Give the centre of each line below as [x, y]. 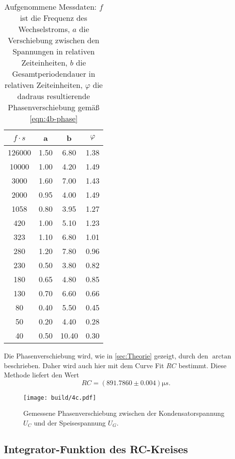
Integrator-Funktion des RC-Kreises [96, 449]
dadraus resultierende [54, 96]
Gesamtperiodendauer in [54, 74]
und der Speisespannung [70, 423]
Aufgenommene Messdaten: [50, 7]
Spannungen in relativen [54, 51]
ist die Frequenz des [54, 18]
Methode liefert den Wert [42, 375]
